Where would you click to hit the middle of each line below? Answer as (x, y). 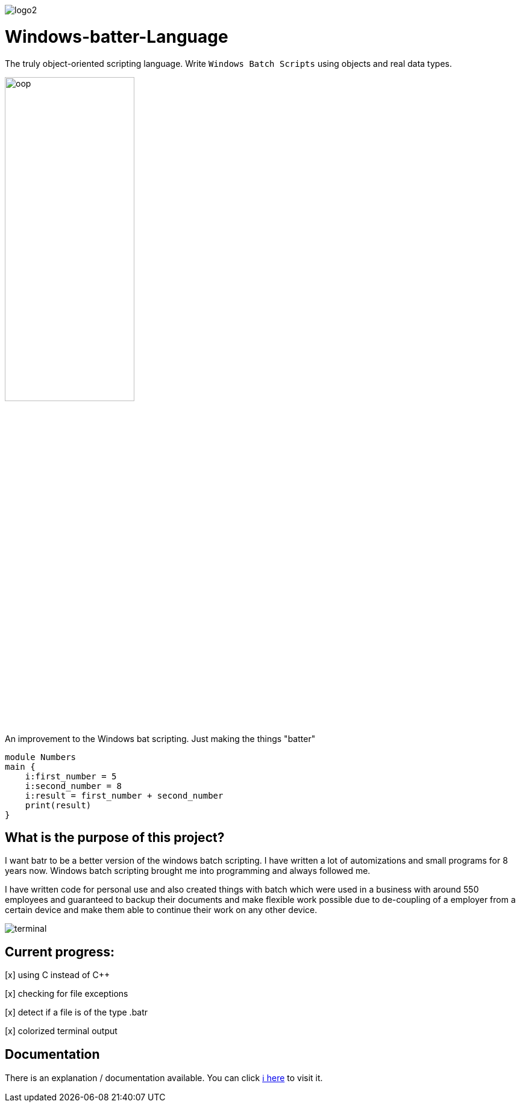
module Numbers (41, 757)
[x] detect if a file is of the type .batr (77, 1012)
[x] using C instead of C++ (58, 975)
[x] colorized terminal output (61, 1031)
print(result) (58, 805)
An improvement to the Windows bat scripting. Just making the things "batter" (160, 738)
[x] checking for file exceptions (67, 994)
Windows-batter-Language (117, 36)
